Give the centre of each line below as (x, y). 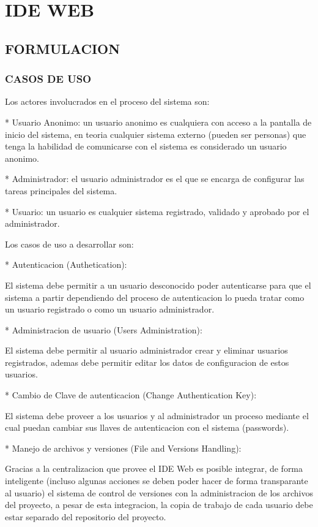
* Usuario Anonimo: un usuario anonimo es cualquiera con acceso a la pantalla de (158, 122)
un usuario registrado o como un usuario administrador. (110, 309)
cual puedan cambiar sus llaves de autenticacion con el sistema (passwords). (147, 427)
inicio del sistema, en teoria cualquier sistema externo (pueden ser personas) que (156, 134)
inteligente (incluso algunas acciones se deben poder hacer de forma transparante (157, 481)
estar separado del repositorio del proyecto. (86, 516)
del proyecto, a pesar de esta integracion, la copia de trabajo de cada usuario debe (159, 505)
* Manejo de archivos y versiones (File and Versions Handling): (123, 448)
